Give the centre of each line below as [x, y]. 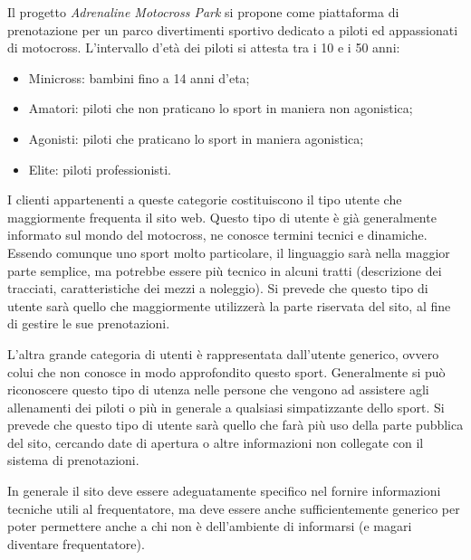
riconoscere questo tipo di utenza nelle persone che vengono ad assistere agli [218, 389]
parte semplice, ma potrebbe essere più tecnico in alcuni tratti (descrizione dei [225, 270]
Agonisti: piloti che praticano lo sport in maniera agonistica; [196, 138]
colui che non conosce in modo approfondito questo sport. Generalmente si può [226, 371]
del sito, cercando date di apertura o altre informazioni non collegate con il [216, 442]
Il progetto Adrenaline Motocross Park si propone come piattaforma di [203, 12]
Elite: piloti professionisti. [100, 169]
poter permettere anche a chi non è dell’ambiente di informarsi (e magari [210, 526]
